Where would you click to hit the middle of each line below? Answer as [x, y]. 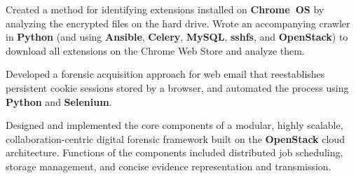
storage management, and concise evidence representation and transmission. [169, 166]
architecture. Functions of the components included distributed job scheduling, [174, 152]
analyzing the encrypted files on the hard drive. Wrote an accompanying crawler [178, 23]
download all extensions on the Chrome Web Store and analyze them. [155, 50]
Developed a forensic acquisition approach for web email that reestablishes [165, 74]
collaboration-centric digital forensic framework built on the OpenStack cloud [175, 138]
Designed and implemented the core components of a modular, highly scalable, [174, 125]
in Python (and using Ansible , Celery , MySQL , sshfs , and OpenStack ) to [177, 37]
